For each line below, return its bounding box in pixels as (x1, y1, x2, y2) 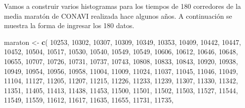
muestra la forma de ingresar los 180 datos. (4, 20, 135, 31)
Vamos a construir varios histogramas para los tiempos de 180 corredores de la (4, 1, 241, 11)
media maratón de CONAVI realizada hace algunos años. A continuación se (4, 10, 232, 21)
